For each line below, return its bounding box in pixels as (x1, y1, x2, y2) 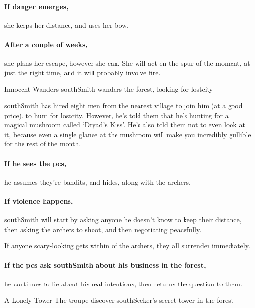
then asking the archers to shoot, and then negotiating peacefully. (4, 224, 202, 234)
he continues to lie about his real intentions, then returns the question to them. (4, 278, 242, 288)
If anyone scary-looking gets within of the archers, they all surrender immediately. (4, 240, 250, 251)
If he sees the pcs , (4, 158, 67, 168)
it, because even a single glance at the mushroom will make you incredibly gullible (4, 129, 251, 139)
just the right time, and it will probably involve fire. (4, 67, 161, 77)
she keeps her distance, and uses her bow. (4, 20, 129, 30)
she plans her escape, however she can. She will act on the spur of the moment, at (4, 58, 250, 68)
